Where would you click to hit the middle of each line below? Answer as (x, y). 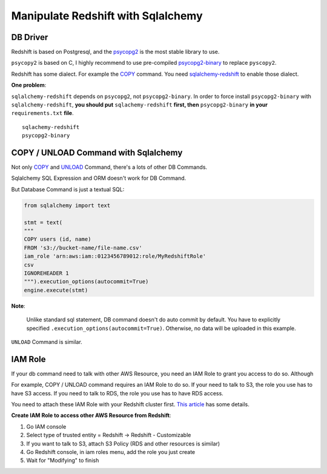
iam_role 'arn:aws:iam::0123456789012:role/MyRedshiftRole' (115, 256)
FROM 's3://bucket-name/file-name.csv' (83, 248)
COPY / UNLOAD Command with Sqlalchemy (97, 153)
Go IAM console (46, 426)
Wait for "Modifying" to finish (63, 461)
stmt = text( (43, 222)
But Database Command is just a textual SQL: (68, 189)
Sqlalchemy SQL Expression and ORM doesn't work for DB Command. (99, 178)
